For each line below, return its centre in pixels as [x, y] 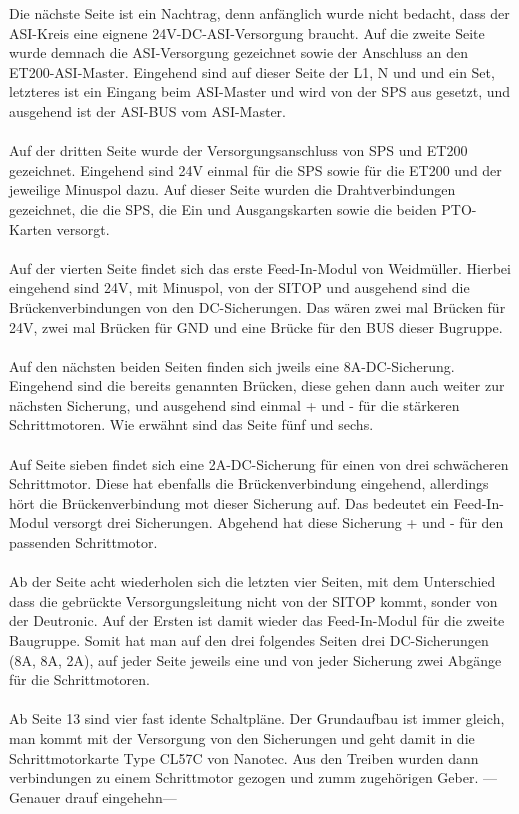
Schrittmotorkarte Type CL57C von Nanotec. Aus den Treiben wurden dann [244, 757]
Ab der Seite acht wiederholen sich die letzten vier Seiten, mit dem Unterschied [252, 581]
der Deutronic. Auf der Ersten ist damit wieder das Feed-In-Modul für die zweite [257, 620]
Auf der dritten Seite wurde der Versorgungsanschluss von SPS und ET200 [238, 150]
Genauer [35, 796]
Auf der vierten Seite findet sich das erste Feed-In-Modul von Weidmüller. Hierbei [260, 267]
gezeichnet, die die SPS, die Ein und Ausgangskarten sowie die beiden [223, 208]
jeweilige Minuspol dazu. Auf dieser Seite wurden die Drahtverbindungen [232, 189]
